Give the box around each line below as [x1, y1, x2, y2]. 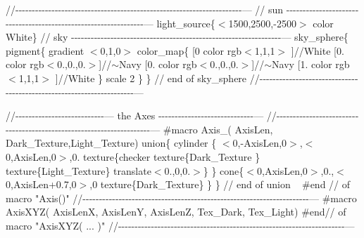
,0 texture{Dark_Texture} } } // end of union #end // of [89, 177, 351, 192]
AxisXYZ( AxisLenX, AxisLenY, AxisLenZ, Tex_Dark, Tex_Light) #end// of [6, 204, 346, 219]
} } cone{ [203, 163, 244, 178]
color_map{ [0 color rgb [137, 43, 241, 58]
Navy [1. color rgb [272, 57, 350, 72]
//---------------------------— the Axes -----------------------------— [6, 108, 264, 123]
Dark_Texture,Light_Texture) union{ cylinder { [6, 135, 217, 150]
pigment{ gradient [6, 43, 84, 58]
